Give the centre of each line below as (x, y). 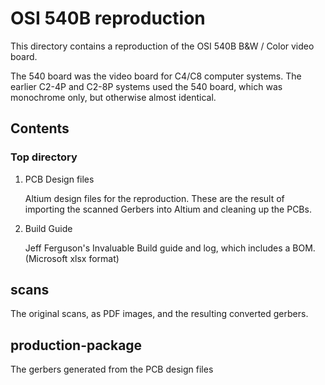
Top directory (44, 157)
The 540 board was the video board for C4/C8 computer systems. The (156, 76)
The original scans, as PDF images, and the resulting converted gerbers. (159, 314)
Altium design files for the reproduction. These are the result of (154, 198)
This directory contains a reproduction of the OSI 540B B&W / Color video (162, 46)
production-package (76, 345)
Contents (40, 128)
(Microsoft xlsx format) (72, 258)
